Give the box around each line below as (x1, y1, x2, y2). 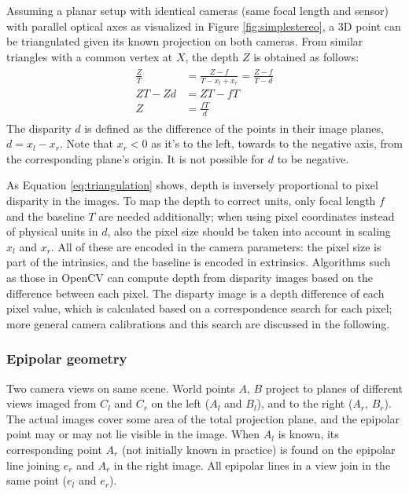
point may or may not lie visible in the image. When (6, 426, 260, 442)
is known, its (278, 426, 339, 442)
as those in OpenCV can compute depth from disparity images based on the (6, 269, 373, 285)
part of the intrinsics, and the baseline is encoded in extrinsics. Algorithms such (6, 254, 391, 270)
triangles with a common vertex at (6, 48, 173, 64)
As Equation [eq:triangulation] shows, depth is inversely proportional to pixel (6, 177, 378, 193)
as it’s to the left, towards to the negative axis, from (151, 135, 403, 152)
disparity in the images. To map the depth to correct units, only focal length (6, 192, 376, 208)
